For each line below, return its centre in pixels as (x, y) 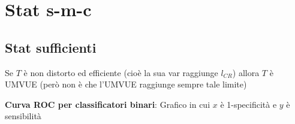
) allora (246, 72)
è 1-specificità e (249, 104)
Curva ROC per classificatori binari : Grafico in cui (108, 104)
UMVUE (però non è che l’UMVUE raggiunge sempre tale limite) (126, 84)
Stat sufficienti (51, 47)
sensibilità (23, 116)
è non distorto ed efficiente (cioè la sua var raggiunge (121, 72)
